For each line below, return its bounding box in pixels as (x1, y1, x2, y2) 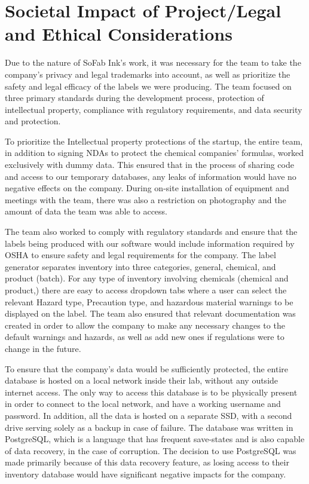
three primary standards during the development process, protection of (5, 91, 264, 104)
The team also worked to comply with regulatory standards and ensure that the (5, 225, 298, 238)
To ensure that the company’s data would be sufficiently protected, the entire (5, 362, 288, 375)
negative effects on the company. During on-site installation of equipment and (5, 182, 289, 194)
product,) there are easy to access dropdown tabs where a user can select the (5, 284, 287, 296)
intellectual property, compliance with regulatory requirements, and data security (5, 103, 302, 115)
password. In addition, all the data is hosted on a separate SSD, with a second (5, 409, 292, 421)
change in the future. (5, 342, 81, 354)
